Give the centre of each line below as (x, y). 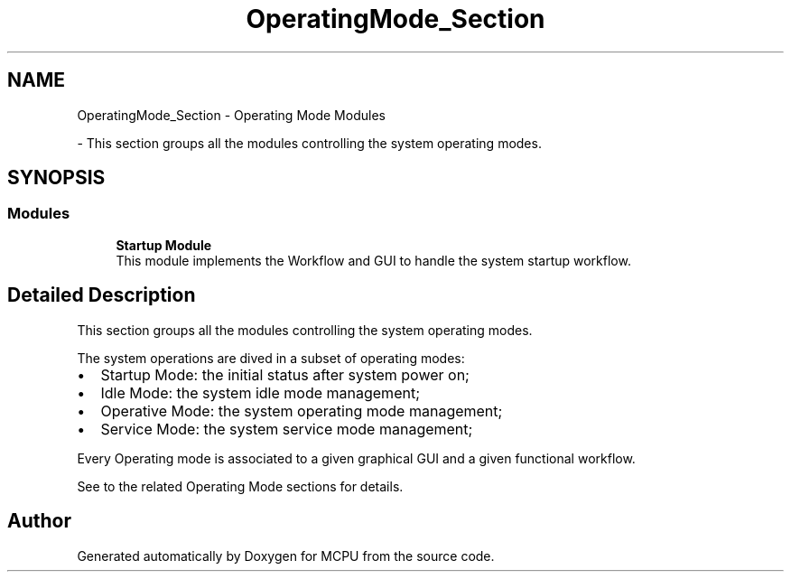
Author (39, 521)
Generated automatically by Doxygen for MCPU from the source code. (286, 556)
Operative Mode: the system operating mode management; (302, 411)
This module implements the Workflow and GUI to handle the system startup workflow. (373, 260)
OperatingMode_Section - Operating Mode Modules (231, 115)
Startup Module (164, 245)
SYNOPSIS (56, 178)
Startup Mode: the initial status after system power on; (285, 374)
